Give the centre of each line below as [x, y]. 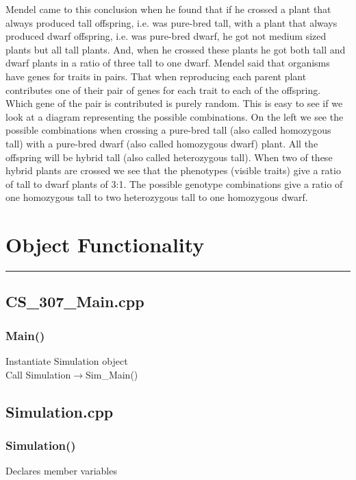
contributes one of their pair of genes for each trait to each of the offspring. [163, 89]
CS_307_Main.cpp [75, 301]
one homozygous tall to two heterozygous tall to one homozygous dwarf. [157, 197]
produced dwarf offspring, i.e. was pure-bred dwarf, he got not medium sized [166, 36]
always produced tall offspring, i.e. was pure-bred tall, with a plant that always [171, 22]
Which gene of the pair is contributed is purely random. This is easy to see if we [174, 103]
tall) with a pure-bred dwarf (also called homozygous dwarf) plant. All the [162, 143]
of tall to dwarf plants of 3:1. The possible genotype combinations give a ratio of [174, 183]
